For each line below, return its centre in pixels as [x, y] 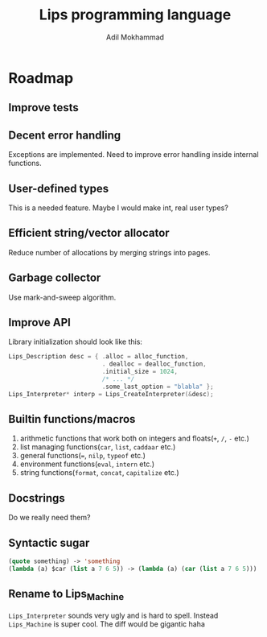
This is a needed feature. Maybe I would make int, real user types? [119, 208]
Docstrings [37, 498]
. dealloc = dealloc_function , [154, 364]
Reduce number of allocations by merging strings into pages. [109, 252]
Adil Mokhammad [135, 37]
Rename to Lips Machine [66, 595]
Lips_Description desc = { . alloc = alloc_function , [99, 357]
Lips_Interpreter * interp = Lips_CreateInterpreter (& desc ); [111, 394]
